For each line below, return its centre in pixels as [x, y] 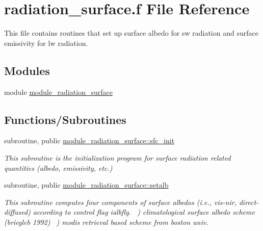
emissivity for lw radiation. [46, 43]
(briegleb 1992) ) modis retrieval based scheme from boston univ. [106, 222]
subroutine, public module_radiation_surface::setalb [86, 185]
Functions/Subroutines [65, 119]
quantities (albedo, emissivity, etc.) [58, 168]
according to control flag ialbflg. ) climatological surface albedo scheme [144, 212]
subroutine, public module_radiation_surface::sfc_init [89, 140]
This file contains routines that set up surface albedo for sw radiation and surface [131, 33]
